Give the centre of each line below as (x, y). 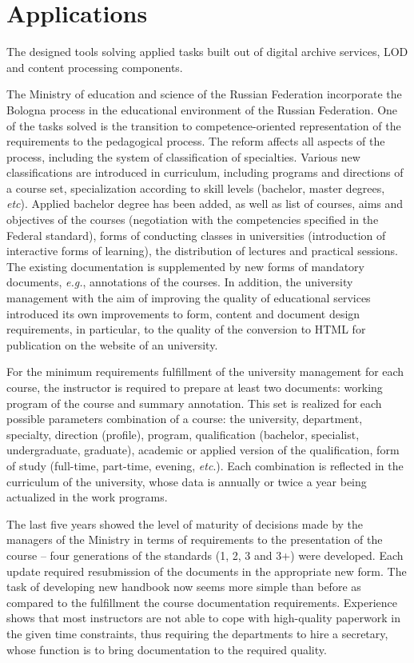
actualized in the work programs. (87, 497)
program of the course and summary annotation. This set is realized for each (194, 403)
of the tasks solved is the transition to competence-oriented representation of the (204, 125)
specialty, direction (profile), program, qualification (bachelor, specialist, (183, 434)
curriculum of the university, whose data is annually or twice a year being (187, 481)
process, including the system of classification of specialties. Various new (183, 156)
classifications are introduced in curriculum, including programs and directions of (205, 172)
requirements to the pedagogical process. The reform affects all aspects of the (196, 141)
